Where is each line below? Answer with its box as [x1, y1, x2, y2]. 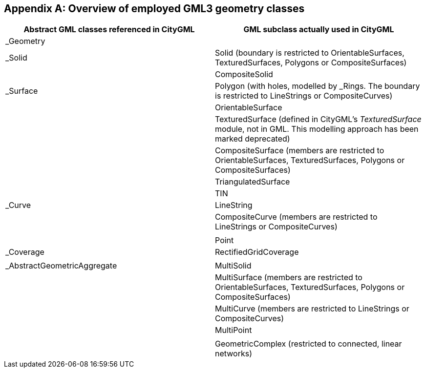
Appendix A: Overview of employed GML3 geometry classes [4, 2, 305, 15]
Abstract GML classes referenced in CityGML [23, 24, 195, 35]
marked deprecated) [215, 134, 290, 144]
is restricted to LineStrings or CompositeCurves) [215, 91, 393, 101]
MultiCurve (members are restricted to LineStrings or [215, 304, 409, 314]
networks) [215, 349, 252, 359]
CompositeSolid [215, 69, 273, 80]
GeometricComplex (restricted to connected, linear [215, 339, 402, 349]
